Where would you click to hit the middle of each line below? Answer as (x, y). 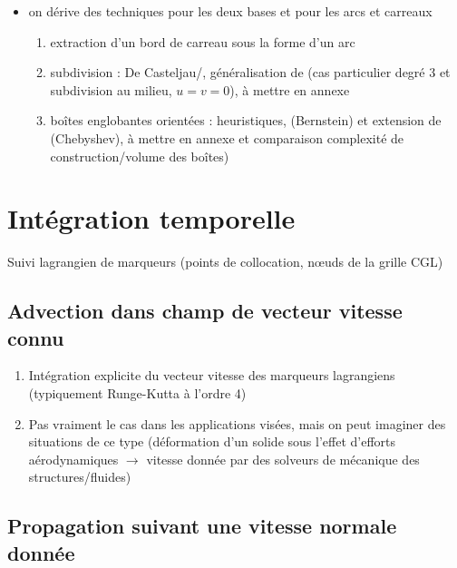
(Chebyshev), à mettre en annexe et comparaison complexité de (227, 137)
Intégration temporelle (151, 218)
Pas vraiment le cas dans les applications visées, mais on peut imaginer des (237, 423)
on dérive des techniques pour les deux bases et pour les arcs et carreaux (230, 11)
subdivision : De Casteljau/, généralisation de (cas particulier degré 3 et (250, 72)
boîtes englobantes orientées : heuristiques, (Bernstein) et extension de (246, 120)
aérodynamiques (73, 459)
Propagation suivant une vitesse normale (202, 526)
